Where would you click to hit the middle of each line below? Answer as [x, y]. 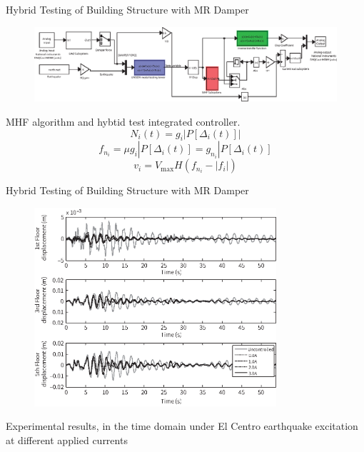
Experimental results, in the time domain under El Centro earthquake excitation [182, 426]
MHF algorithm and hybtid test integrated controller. [123, 121]
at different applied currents [67, 440]
